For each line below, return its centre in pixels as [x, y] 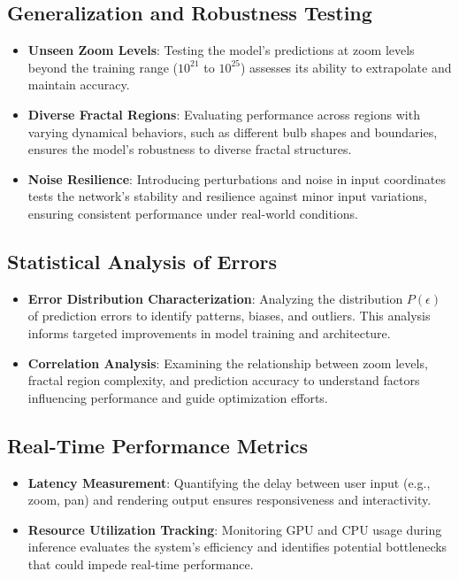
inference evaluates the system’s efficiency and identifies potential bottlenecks [237, 547]
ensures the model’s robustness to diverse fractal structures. [190, 149]
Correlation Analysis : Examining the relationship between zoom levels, [228, 363]
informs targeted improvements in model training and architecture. [209, 332]
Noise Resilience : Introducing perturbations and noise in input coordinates [237, 178]
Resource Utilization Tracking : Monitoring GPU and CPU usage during [235, 529]
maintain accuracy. [79, 85]
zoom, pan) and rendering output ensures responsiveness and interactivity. [229, 500]
